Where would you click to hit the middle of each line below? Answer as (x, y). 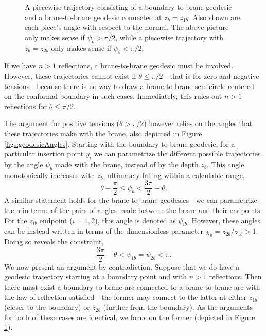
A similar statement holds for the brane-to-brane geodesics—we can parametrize (131, 200)
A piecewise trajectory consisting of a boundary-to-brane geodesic (128, 7)
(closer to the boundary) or (47, 307)
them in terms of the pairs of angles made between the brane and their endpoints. (133, 210)
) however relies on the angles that (198, 123)
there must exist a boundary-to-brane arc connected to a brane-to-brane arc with (132, 287)
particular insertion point (44, 154)
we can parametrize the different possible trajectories (177, 154)
